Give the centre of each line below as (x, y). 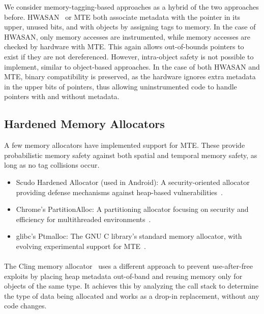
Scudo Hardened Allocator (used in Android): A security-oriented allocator (133, 182)
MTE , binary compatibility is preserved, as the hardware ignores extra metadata (130, 76)
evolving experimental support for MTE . (81, 246)
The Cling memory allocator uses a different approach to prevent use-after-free (128, 266)
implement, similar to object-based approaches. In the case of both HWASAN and (132, 66)
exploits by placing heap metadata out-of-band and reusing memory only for (123, 276)
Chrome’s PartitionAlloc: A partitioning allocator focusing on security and (132, 209)
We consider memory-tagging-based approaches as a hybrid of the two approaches (131, 7)
